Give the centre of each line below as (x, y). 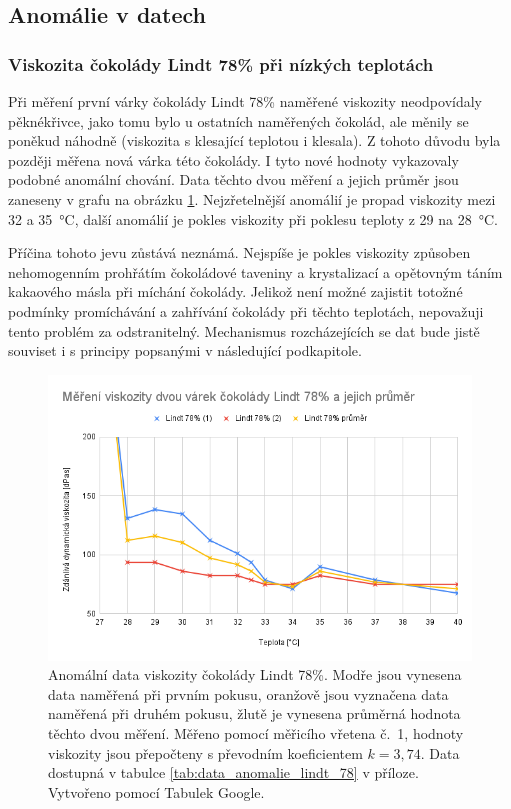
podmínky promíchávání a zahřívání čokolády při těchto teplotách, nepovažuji (246, 310)
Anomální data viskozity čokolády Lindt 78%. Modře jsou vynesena (255, 674)
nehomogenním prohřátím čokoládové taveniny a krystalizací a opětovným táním (255, 271)
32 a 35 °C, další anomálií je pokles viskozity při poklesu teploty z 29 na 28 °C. (253, 218)
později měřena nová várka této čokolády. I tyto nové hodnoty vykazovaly (233, 159)
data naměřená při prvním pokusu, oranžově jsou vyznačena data (248, 693)
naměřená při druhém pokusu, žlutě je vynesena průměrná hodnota (254, 713)
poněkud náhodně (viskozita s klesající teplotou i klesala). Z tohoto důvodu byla (254, 140)
